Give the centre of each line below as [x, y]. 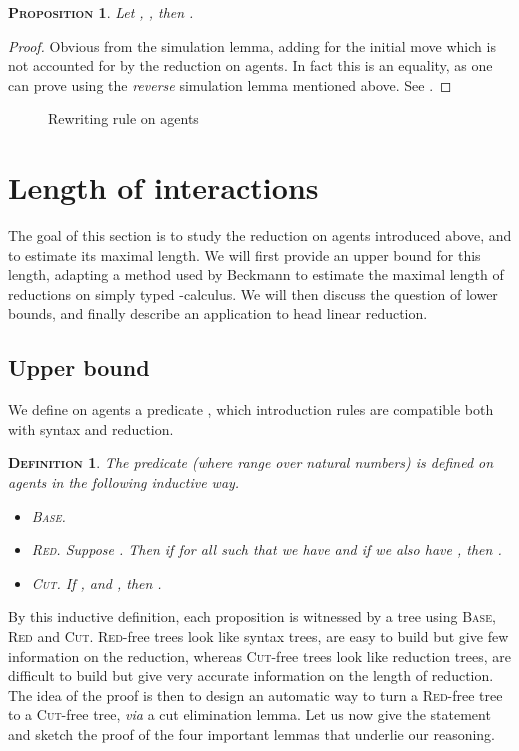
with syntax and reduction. [91, 428]
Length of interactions [163, 187]
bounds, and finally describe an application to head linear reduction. [218, 313]
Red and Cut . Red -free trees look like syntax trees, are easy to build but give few [258, 636]
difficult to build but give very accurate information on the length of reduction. [251, 675]
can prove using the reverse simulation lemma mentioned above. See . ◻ [230, 84]
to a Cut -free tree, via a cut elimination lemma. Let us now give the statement [249, 714]
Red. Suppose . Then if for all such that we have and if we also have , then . [266, 549]
